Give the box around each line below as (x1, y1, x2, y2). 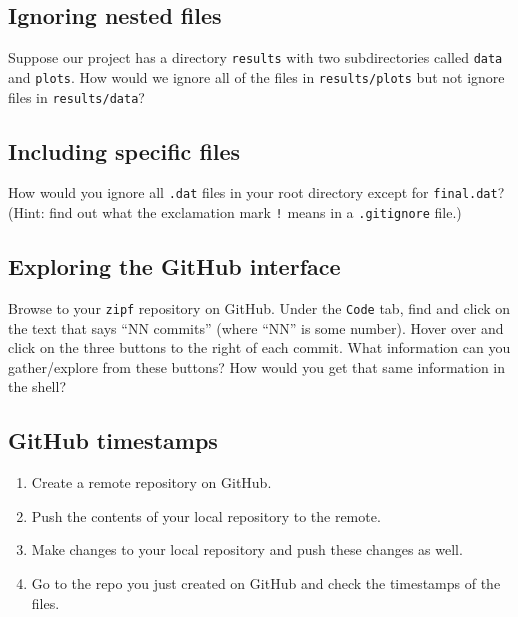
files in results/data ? (8, 86, 145, 107)
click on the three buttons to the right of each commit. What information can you (8, 337, 511, 358)
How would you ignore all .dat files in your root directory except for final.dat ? (8, 182, 505, 203)
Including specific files (8, 135, 241, 166)
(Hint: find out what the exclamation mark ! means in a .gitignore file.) (8, 202, 462, 223)
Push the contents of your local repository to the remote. (31, 505, 381, 526)
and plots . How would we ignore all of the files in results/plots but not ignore (8, 66, 505, 87)
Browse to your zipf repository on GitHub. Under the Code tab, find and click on (8, 297, 511, 318)
